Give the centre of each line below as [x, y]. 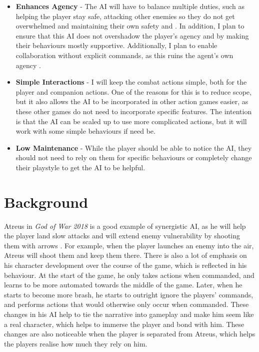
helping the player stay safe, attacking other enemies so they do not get [125, 16]
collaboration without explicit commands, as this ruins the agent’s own [124, 55]
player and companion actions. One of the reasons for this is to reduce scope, [133, 91]
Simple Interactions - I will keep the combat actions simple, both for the [131, 82]
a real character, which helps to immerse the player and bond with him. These [124, 324]
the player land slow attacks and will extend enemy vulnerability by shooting [122, 236]
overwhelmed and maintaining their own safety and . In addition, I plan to [130, 26]
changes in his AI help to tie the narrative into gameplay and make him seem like [129, 314]
